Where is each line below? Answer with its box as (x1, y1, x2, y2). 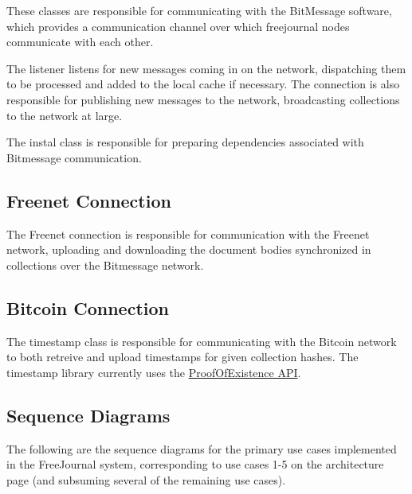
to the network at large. (6, 107, 123, 123)
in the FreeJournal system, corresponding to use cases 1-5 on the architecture (6, 456, 384, 473)
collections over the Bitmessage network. (6, 256, 204, 273)
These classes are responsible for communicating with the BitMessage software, (6, 2, 392, 18)
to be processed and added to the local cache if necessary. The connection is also (6, 76, 400, 92)
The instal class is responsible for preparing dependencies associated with (6, 134, 364, 150)
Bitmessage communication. (6, 149, 142, 165)
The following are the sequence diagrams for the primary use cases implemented (6, 440, 397, 457)
